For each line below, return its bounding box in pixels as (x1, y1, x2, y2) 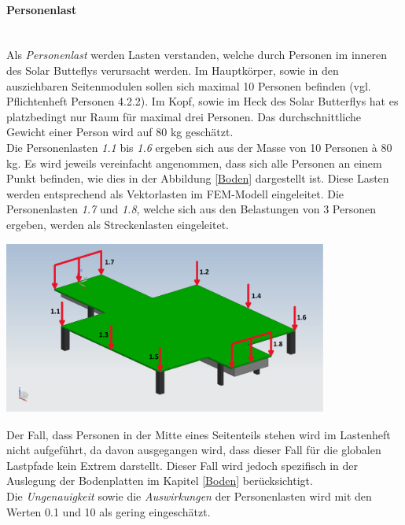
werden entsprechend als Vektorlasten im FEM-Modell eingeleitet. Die (6, 185, 344, 201)
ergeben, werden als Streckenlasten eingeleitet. (6, 216, 229, 232)
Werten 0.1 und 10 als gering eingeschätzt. (6, 503, 211, 519)
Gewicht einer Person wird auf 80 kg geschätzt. (6, 124, 234, 140)
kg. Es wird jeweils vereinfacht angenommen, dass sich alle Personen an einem (6, 154, 382, 171)
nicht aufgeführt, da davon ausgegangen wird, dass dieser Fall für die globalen (6, 442, 381, 458)
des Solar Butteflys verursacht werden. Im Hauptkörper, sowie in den (6, 61, 339, 78)
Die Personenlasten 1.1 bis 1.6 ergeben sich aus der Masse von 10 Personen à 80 (6, 139, 392, 155)
